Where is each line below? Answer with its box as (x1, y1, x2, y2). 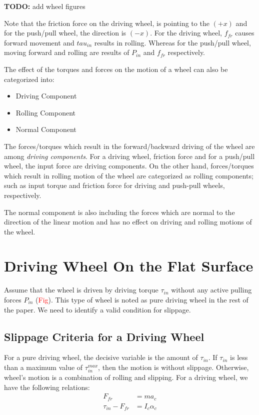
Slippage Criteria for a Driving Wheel (4, 328, 204, 344)
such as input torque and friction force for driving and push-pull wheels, (4, 180, 225, 190)
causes (235, 27, 254, 38)
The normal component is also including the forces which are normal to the (4, 206, 235, 217)
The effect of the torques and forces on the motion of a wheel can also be (4, 63, 228, 74)
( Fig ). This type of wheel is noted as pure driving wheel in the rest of (35, 294, 248, 304)
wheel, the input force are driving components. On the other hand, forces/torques (4, 160, 254, 171)
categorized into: (4, 73, 54, 84)
